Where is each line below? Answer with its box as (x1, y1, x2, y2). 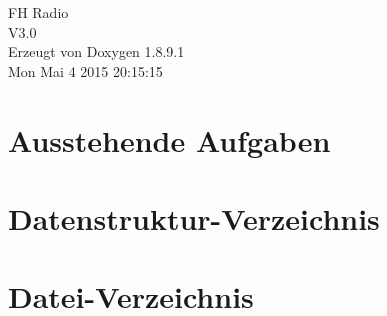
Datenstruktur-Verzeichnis (8, 197, 380, 238)
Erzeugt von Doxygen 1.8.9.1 (8, 41, 185, 62)
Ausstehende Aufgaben (8, 119, 331, 160)
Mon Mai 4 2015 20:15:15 (8, 60, 163, 81)
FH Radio (8, 2, 69, 22)
